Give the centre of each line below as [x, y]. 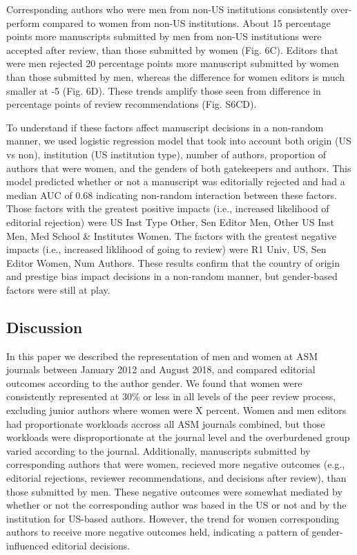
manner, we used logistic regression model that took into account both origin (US [179, 141]
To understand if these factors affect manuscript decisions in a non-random [165, 127]
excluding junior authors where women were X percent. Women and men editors [176, 410]
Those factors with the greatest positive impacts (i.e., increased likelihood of [168, 208]
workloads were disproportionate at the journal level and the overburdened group [178, 437]
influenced [28, 545]
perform [23, 22]
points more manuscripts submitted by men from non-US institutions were [164, 36]
